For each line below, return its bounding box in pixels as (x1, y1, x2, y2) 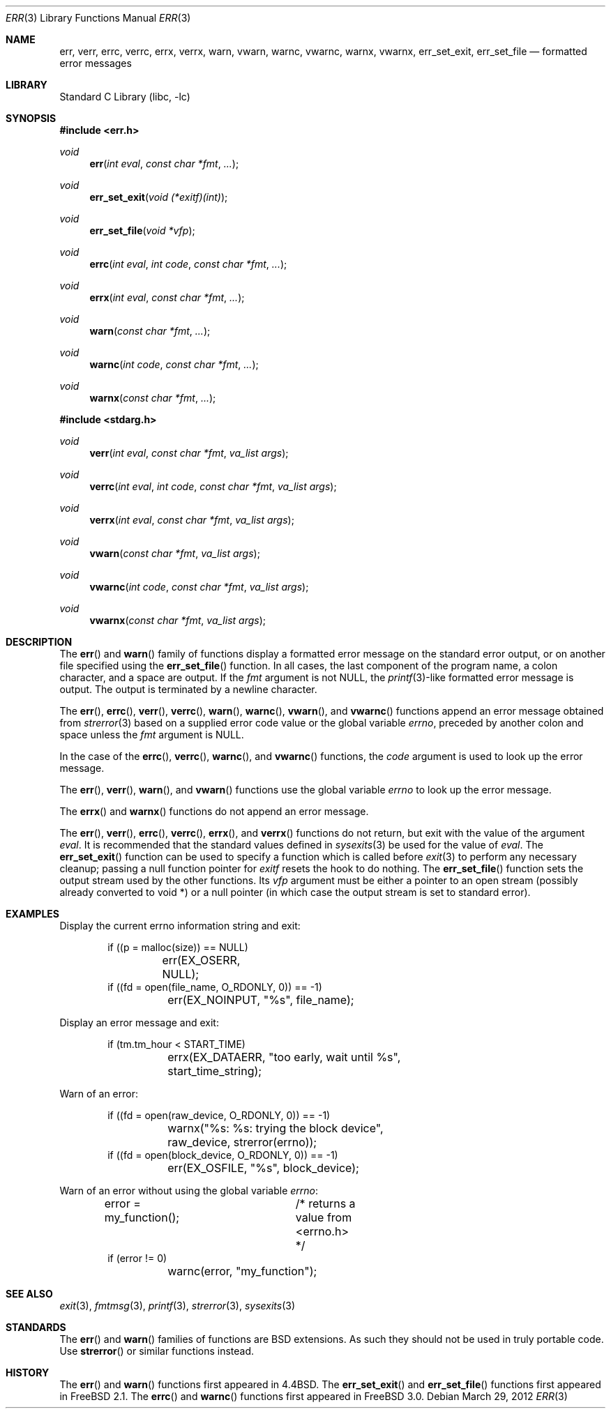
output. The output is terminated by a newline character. (59, 683, 317, 695)
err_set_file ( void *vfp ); (89, 225, 195, 236)
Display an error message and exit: (59, 1017, 219, 1028)
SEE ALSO (6, 1288, 53, 1300)
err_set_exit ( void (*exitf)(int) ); (89, 191, 228, 203)
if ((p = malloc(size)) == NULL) (107, 941, 248, 953)
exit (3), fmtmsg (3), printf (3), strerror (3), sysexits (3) (59, 1300, 296, 1312)
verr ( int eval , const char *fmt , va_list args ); (89, 447, 289, 459)
